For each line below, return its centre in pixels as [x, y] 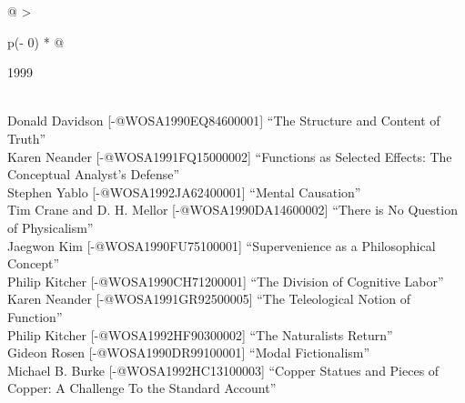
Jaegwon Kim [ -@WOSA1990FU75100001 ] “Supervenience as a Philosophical [222, 245]
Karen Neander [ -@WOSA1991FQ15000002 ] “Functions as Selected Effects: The [230, 156]
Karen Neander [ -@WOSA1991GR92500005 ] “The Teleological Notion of [209, 299]
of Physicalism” [51, 227]
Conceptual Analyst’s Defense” [94, 174]
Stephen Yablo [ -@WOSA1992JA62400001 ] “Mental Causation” [184, 191]
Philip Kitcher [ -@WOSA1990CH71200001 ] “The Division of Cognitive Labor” [226, 281]
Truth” [27, 138]
